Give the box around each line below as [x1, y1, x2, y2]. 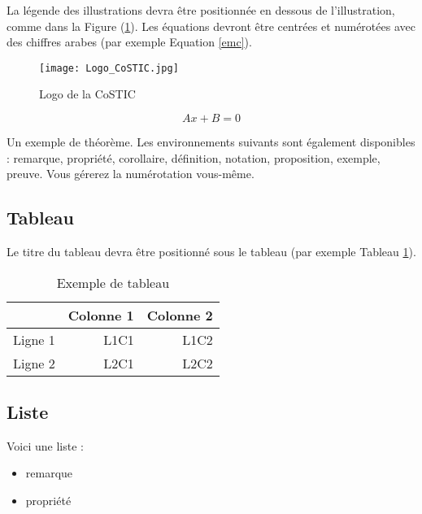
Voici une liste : [7, 437, 84, 454]
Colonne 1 [67, 305, 134, 325]
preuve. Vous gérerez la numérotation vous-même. [7, 165, 255, 182]
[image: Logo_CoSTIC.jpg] [39, 62, 179, 74]
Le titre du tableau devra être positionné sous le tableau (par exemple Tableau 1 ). [7, 243, 416, 260]
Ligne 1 [13, 329, 55, 349]
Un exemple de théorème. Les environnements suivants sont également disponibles [7, 133, 415, 150]
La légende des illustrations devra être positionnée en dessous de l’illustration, [7, 2, 395, 18]
